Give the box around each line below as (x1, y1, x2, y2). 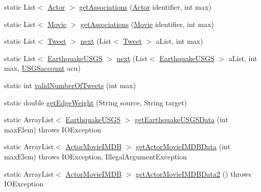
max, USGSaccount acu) (4, 63, 81, 73)
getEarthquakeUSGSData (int (135, 114, 228, 125)
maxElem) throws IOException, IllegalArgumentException (4, 151, 187, 161)
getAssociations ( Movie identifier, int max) (81, 18, 214, 29)
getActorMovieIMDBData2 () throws (136, 168, 251, 179)
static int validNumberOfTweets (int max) (4, 79, 136, 90)
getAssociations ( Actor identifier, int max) (79, 2, 212, 12)
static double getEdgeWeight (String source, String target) (4, 97, 187, 107)
